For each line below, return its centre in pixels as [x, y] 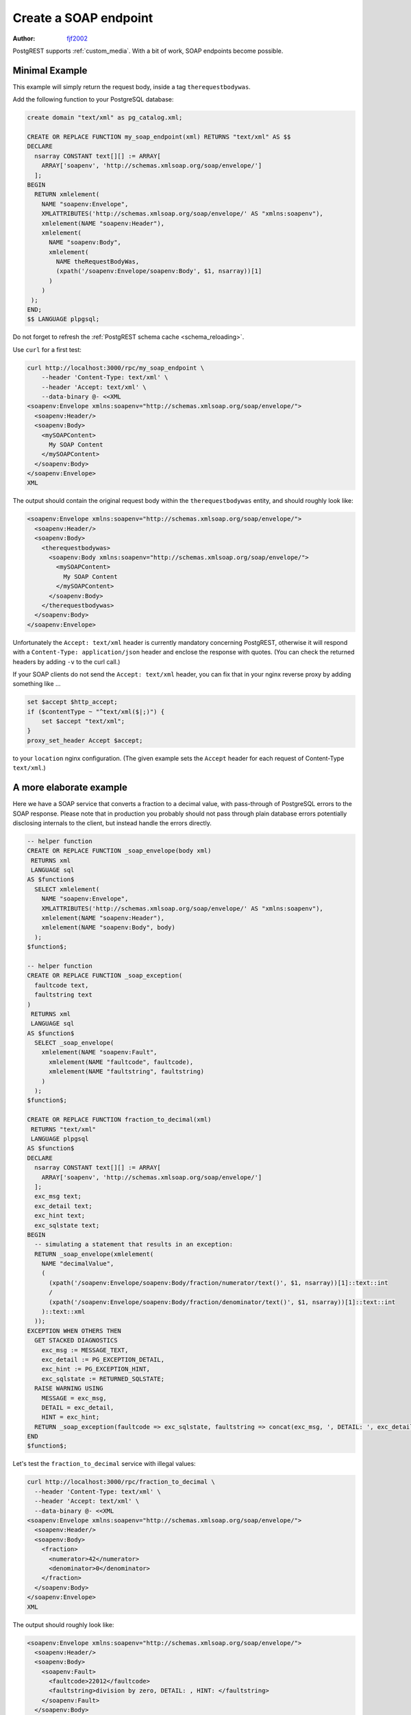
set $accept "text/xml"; [83, 721]
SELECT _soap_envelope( [74, 1043]
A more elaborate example [70, 788]
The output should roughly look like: [63, 1624]
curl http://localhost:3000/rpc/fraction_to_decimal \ [121, 1482]
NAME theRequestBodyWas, [98, 262]
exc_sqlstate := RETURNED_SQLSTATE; [103, 1379]
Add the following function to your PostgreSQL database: [93, 99]
